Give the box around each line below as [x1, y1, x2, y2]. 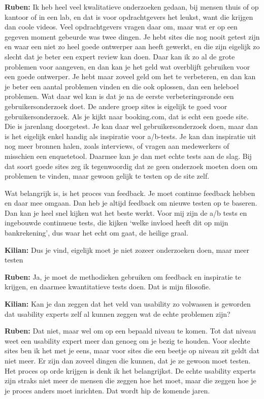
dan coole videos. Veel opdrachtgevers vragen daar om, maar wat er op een [5, 21, 238, 32]
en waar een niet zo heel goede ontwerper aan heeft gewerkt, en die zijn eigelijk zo [5, 41, 260, 52]
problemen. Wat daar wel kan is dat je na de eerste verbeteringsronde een [5, 91, 234, 102]
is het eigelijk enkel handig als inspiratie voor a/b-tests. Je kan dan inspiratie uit [5, 130, 256, 141]
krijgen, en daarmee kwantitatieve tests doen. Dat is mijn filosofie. [5, 281, 211, 292]
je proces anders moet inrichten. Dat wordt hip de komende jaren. [5, 385, 210, 395]
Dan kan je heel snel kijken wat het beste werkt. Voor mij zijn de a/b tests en [5, 207, 247, 218]
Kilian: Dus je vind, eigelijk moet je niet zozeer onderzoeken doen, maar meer [5, 244, 250, 255]
